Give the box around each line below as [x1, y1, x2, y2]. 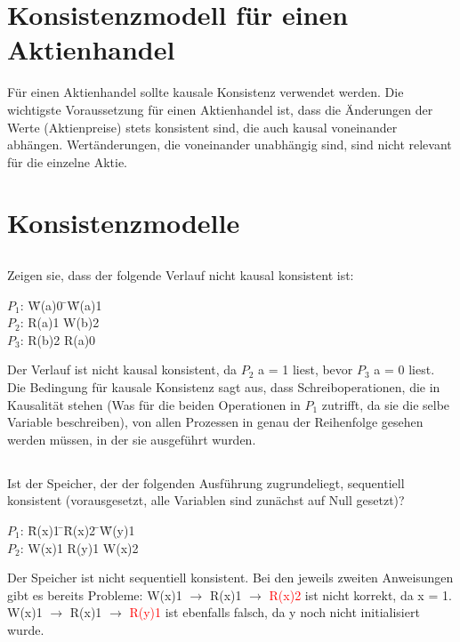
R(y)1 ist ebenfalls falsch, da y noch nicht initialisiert [129, 603, 420, 622]
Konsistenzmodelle [7, 205, 240, 241]
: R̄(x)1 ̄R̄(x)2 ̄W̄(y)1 [20, 520, 135, 539]
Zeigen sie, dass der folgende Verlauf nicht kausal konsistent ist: [7, 266, 354, 285]
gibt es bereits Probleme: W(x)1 [7, 585, 182, 604]
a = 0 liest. [374, 360, 435, 379]
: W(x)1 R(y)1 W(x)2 [20, 538, 139, 557]
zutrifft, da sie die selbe [321, 395, 450, 413]
